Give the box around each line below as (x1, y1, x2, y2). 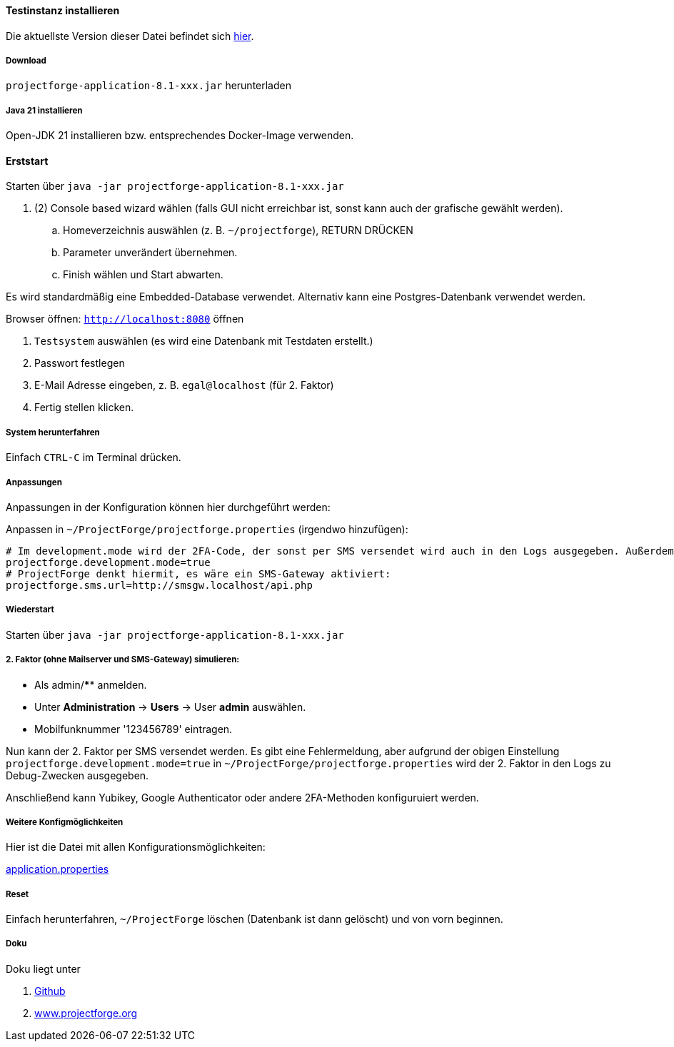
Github (34, 984, 66, 997)
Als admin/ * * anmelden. (34, 678, 147, 691)
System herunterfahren (6, 427, 100, 437)
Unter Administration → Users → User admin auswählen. (34, 700, 306, 713)
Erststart (6, 154, 49, 167)
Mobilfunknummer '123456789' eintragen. (34, 722, 233, 735)
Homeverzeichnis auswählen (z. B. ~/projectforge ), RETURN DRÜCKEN (63, 224, 413, 237)
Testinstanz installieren (6, 4, 120, 16)
